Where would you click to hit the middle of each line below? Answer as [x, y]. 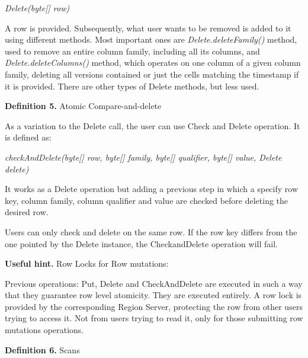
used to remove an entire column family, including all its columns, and [132, 51]
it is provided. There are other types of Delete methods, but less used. [132, 86]
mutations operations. [44, 330]
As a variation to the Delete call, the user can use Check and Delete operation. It [153, 125]
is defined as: [28, 137]
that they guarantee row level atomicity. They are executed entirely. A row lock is [153, 295]
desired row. [27, 212]
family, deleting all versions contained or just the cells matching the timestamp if [152, 74]
